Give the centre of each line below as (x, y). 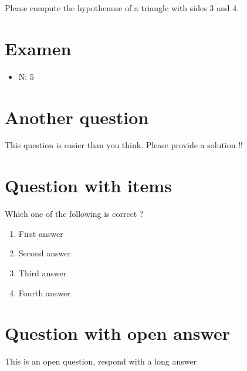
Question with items (88, 186)
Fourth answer (44, 293)
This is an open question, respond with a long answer (101, 361)
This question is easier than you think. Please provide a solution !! (124, 145)
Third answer (43, 273)
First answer (41, 233)
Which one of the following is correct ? (74, 214)
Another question (77, 117)
